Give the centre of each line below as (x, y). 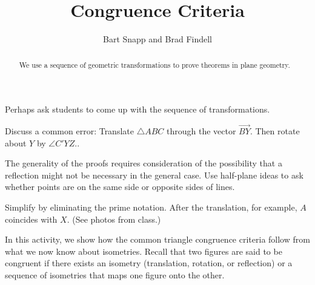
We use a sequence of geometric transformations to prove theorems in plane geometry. (154, 64)
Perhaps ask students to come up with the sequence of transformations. (138, 109)
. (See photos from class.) (114, 219)
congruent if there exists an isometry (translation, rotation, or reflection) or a (149, 263)
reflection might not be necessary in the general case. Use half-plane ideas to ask (154, 175)
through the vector (201, 130)
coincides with (31, 219)
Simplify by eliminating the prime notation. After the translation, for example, (151, 207)
